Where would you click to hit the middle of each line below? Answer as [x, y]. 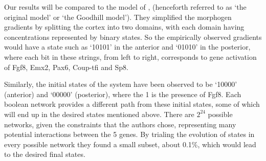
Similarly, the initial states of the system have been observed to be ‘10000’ [121, 84]
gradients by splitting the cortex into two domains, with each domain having [124, 27]
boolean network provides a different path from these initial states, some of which [132, 104]
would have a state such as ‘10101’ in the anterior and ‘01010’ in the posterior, [127, 47]
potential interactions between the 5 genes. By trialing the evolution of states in [129, 134]
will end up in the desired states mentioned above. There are [99, 114]
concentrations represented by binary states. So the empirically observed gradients [133, 37]
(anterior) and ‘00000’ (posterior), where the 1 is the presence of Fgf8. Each [123, 94]
